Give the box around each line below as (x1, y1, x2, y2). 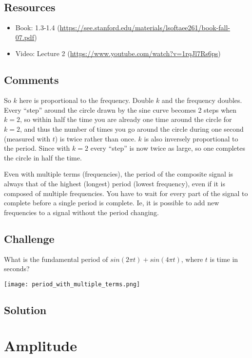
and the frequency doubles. (161, 95, 242, 105)
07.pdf (15, 32, 35, 42)
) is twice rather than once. (55, 133, 136, 143)
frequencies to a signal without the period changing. (4, 207, 159, 217)
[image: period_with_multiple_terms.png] (4, 280, 140, 288)
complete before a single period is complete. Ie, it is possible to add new (4, 198, 219, 208)
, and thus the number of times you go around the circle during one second (19, 123, 244, 134)
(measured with (4, 133, 51, 143)
